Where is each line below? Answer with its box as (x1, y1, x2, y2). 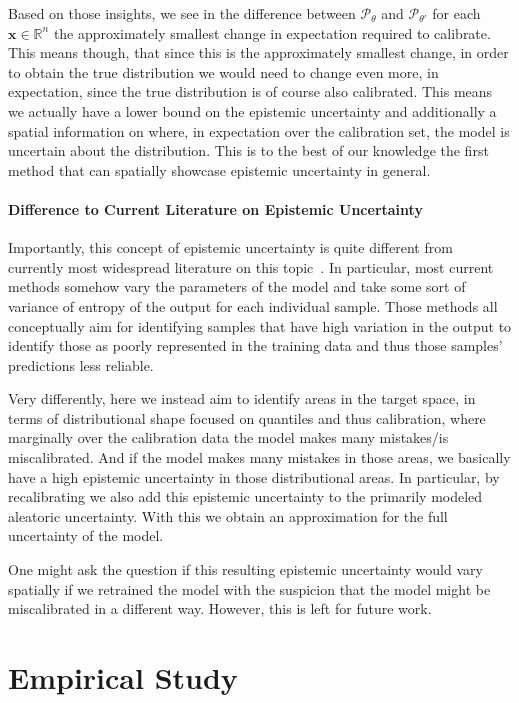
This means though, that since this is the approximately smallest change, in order (8, 42, 509, 63)
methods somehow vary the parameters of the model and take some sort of (8, 276, 466, 297)
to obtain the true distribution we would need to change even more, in (8, 61, 439, 82)
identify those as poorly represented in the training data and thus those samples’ (8, 335, 503, 356)
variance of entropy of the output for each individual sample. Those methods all (8, 295, 498, 316)
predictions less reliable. (8, 354, 154, 375)
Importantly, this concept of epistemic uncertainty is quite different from (8, 237, 453, 258)
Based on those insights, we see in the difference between (8, 3, 356, 23)
